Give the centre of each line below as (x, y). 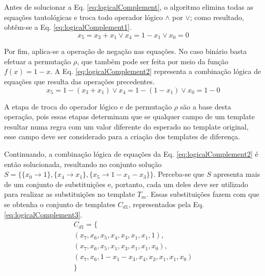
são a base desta (206, 106)
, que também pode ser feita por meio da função (153, 61)
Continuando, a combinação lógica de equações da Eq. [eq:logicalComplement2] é (131, 153)
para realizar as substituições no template (70, 194)
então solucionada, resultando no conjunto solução (83, 164)
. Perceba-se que (179, 174)
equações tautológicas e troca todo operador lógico (84, 17)
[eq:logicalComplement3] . (43, 214)
